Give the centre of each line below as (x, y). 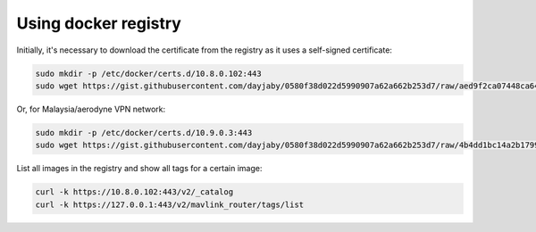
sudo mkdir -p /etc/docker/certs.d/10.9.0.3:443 (144, 133)
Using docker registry (99, 23)
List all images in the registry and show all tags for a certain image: (139, 169)
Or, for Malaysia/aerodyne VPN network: (91, 109)
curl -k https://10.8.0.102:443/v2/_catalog (134, 192)
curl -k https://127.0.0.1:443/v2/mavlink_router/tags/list (170, 204)
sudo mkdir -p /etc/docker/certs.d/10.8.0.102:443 (149, 73)
